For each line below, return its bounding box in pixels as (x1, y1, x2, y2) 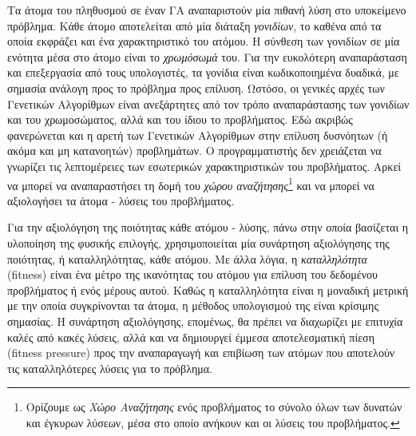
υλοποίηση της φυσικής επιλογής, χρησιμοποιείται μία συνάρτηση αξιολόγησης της (7, 234, 390, 251)
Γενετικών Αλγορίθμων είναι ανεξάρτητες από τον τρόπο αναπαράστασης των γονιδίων (7, 95, 410, 112)
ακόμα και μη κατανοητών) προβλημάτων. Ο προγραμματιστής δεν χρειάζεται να (7, 142, 382, 159)
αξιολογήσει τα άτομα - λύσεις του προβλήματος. (7, 192, 235, 208)
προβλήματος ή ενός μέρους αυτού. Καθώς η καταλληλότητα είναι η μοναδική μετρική (7, 281, 409, 298)
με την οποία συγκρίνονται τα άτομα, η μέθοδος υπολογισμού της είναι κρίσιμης (7, 297, 378, 314)
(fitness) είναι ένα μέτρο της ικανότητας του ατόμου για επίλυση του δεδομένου (7, 266, 378, 283)
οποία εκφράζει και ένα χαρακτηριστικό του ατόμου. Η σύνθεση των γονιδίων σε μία (7, 33, 400, 50)
